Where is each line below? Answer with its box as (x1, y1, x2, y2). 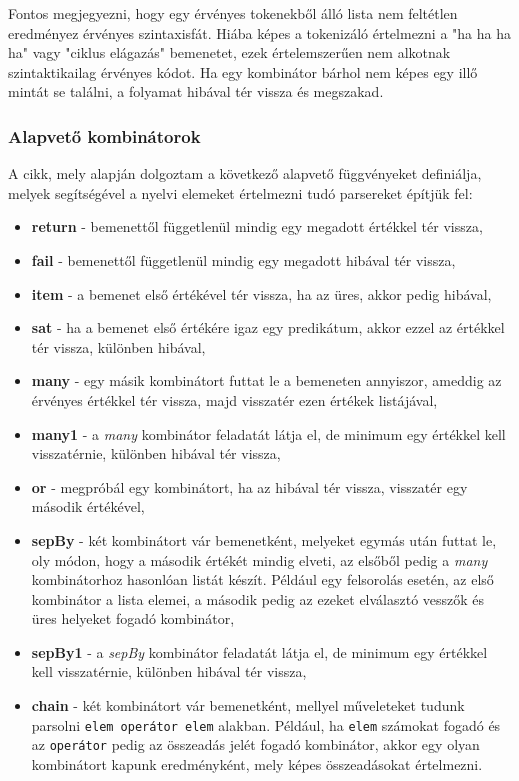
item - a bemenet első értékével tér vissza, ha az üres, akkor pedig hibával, (31, 283, 492, 304)
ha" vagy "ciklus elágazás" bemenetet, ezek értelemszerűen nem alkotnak (8, 42, 451, 63)
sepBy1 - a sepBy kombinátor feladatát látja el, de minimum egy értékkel (31, 641, 488, 662)
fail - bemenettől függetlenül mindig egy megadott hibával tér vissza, (31, 249, 456, 270)
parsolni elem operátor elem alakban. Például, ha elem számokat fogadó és (31, 714, 501, 735)
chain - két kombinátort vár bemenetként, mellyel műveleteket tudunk (31, 695, 465, 716)
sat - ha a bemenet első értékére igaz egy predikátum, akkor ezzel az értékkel (31, 317, 505, 338)
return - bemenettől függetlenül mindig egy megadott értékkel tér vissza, (31, 216, 483, 237)
